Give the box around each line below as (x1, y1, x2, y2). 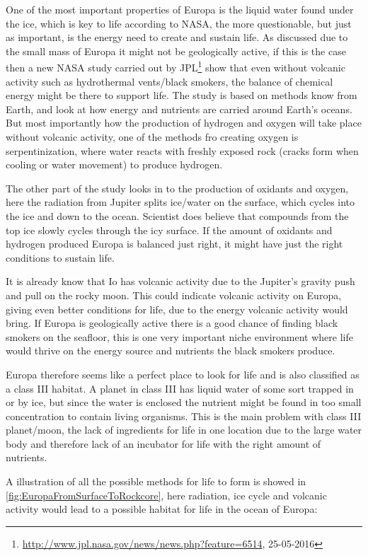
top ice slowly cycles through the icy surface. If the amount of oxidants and (6, 222, 333, 237)
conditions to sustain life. (6, 250, 115, 265)
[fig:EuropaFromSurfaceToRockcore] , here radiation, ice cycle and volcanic (6, 487, 327, 502)
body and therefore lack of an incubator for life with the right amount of (6, 436, 321, 451)
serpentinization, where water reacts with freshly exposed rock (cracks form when (6, 143, 359, 158)
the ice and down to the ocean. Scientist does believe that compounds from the (6, 208, 349, 223)
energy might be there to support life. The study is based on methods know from (6, 88, 357, 103)
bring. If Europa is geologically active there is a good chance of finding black (6, 315, 338, 330)
